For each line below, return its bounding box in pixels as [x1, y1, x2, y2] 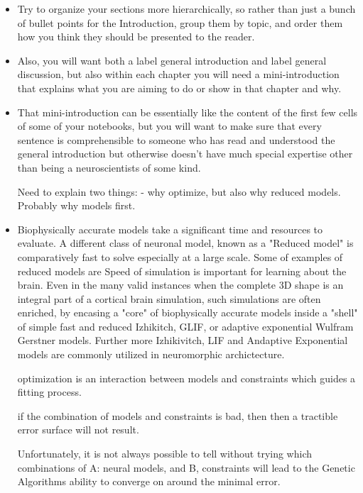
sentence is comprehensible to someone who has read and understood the [17, 132, 335, 147]
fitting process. [17, 384, 82, 399]
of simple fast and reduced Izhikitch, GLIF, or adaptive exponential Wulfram [17, 318, 354, 333]
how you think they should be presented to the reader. [17, 29, 255, 44]
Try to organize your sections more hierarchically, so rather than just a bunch [17, 1, 356, 16]
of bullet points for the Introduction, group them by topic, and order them [17, 15, 343, 30]
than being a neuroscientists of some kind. [17, 160, 201, 175]
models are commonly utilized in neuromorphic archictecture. [17, 347, 285, 362]
